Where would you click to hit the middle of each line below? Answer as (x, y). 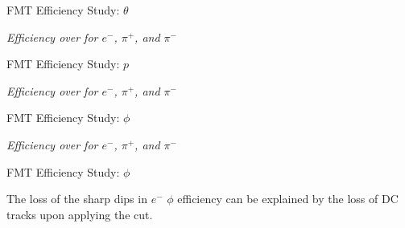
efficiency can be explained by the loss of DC (288, 199)
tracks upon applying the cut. (80, 214)
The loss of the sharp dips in (77, 199)
